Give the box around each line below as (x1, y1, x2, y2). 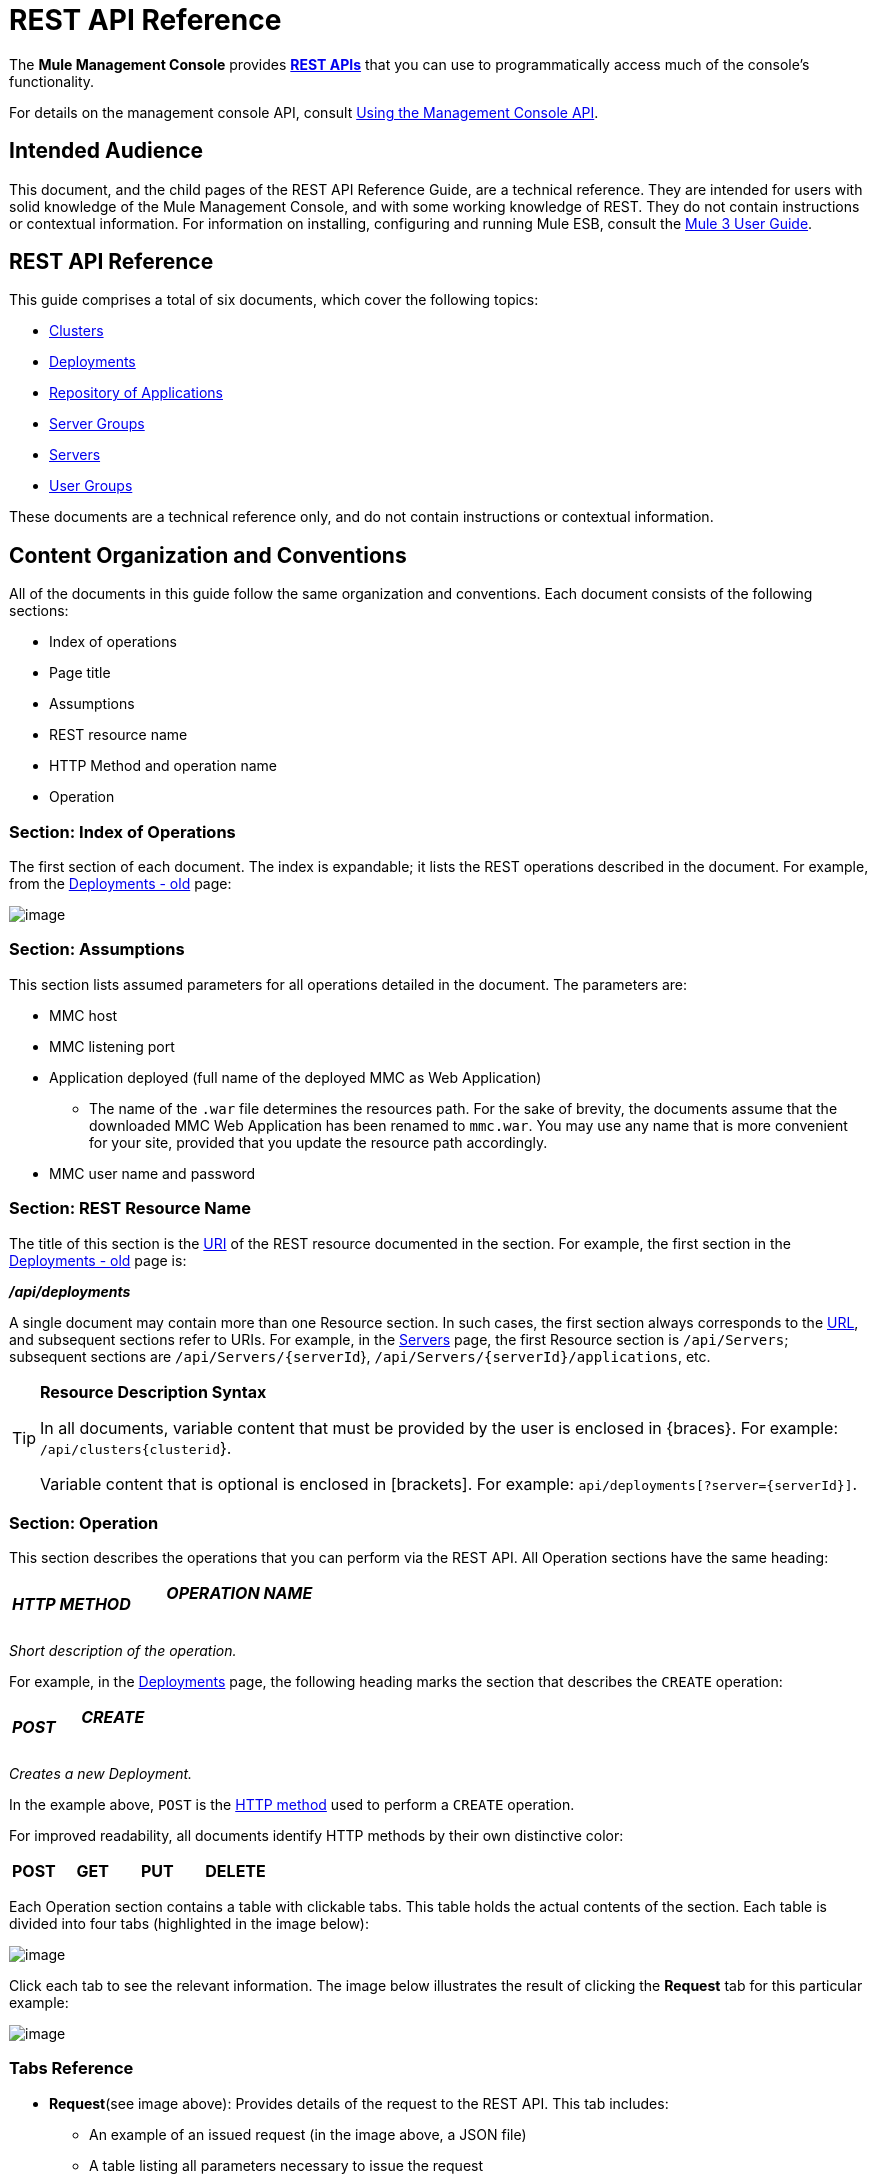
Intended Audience (9, 138, 204, 164)
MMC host (49, 1006, 118, 1024)
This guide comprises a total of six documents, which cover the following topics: (9, 291, 539, 309)
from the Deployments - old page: (9, 875, 232, 893)
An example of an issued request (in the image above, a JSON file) (89, 2125, 527, 2143)
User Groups (49, 477, 133, 495)
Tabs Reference (9, 2058, 134, 2079)
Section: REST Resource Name (9, 1198, 251, 1219)
